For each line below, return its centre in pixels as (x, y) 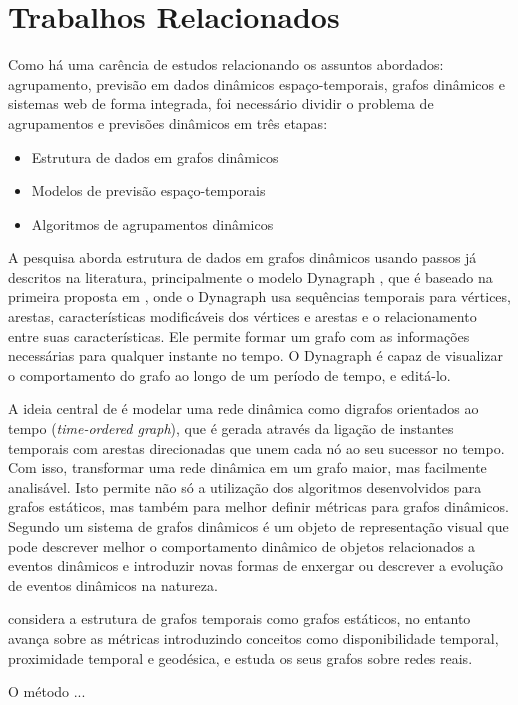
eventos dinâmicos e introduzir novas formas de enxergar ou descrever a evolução (255, 565)
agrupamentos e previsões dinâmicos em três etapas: (168, 122)
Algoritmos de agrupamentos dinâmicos (152, 223)
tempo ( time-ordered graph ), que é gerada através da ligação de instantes (231, 428)
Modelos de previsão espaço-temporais (148, 190)
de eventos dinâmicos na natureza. (113, 584)
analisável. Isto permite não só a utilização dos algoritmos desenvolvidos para (245, 486)
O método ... (47, 691)
